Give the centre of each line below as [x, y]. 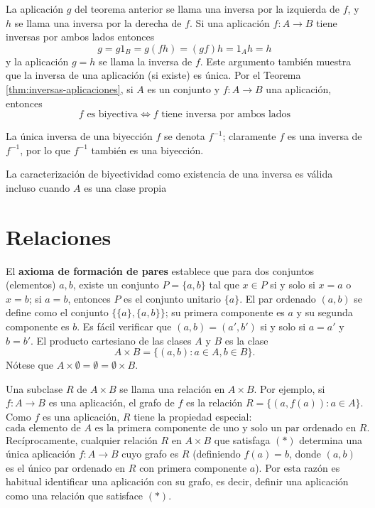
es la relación [214, 402]
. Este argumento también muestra [276, 61]
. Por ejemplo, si [289, 388]
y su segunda [325, 312]
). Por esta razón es [298, 467]
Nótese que [29, 365]
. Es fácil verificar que [124, 326]
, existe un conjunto [116, 285]
